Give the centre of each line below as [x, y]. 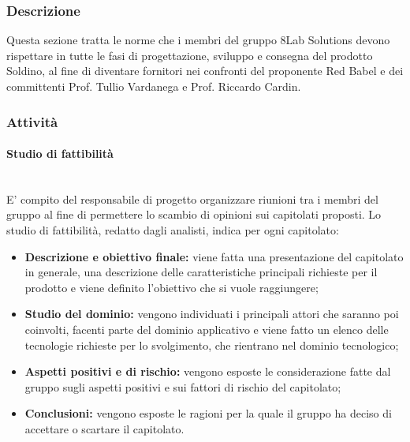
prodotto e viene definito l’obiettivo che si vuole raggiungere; [171, 287]
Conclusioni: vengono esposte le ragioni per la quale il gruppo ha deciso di [208, 413]
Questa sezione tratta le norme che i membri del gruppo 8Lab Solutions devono [198, 40]
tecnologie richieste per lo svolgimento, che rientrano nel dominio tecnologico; [212, 345]
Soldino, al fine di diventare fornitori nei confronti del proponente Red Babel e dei [205, 71]
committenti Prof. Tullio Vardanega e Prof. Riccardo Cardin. [154, 86]
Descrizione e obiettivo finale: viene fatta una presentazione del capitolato [214, 256]
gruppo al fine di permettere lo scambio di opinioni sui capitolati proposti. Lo [194, 214]
